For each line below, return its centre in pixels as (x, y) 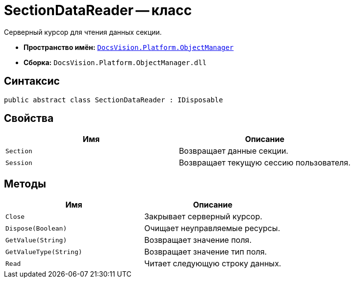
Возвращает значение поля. (198, 240)
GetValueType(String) (44, 252)
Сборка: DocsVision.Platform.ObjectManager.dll (115, 62)
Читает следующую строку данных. (213, 264)
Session (19, 163)
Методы (25, 184)
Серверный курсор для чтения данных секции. (83, 32)
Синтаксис (32, 81)
